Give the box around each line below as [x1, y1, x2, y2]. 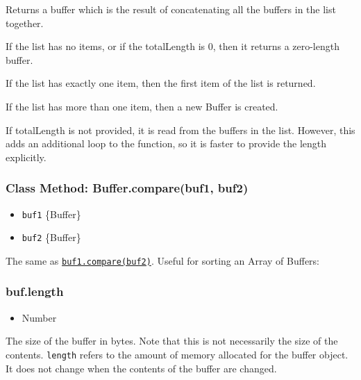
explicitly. [6, 149, 47, 164]
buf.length [6, 283, 64, 300]
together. [6, 15, 44, 30]
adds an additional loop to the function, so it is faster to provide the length [6, 136, 327, 151]
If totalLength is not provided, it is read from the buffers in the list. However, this [6, 122, 355, 137]
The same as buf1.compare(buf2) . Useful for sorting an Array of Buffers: [6, 253, 320, 267]
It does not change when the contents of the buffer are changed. [6, 361, 277, 375]
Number [22, 310, 57, 324]
